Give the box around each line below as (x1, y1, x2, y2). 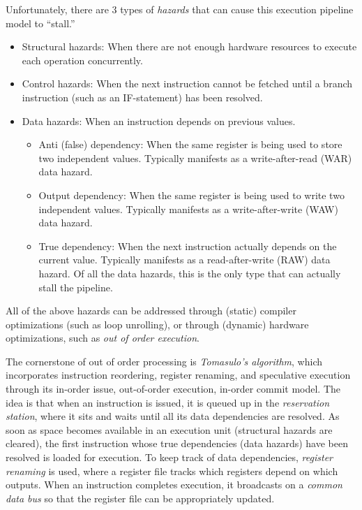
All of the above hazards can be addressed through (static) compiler (6, 303, 296, 318)
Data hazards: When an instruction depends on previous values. (22, 113, 296, 128)
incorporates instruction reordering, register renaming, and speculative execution (6, 367, 351, 382)
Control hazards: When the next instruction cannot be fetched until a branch (22, 76, 353, 91)
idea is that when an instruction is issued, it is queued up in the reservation (6, 395, 330, 409)
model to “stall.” (6, 15, 75, 30)
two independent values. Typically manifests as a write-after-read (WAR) (38, 150, 352, 165)
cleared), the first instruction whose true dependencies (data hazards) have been (6, 436, 348, 451)
